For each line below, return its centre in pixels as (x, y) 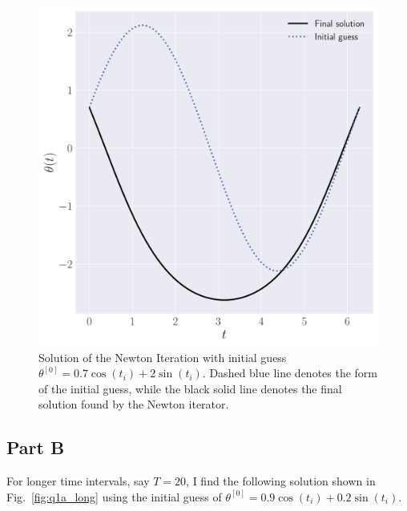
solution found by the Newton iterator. (134, 404)
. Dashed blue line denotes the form (290, 373)
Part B (36, 447)
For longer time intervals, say (78, 481)
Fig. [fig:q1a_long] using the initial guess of (114, 496)
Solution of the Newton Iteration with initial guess (163, 357)
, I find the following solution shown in (281, 481)
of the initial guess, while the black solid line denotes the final (190, 388)
